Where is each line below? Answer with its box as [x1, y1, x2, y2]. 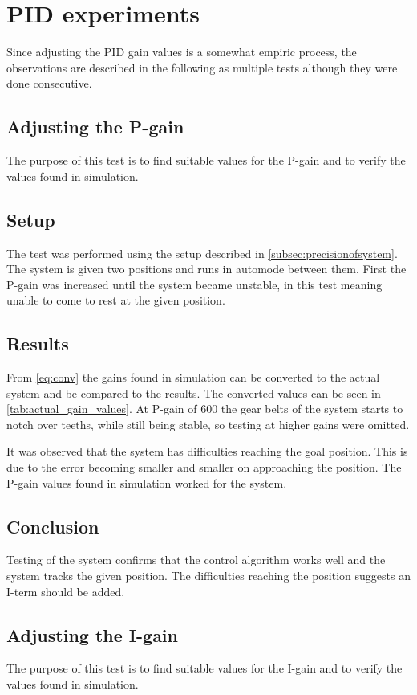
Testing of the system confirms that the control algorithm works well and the [6, 551, 386, 568]
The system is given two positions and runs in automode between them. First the [6, 260, 407, 277]
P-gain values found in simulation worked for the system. [6, 474, 287, 491]
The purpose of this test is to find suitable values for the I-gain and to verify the [6, 660, 403, 677]
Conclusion [6, 513, 99, 538]
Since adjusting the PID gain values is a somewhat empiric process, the [6, 43, 357, 60]
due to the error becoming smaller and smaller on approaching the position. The [6, 459, 402, 476]
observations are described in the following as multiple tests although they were [6, 59, 398, 76]
